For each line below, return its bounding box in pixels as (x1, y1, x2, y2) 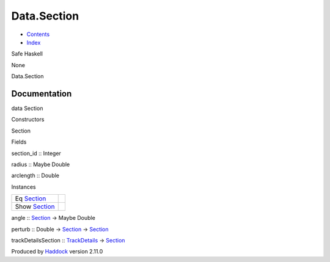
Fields (11, 138, 27, 146)
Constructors (11, 116, 45, 123)
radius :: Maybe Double (11, 161, 70, 168)
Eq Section (15, 194, 46, 203)
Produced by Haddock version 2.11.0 (11, 248, 103, 255)
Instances (11, 183, 36, 191)
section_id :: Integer (11, 150, 61, 157)
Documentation (11, 89, 72, 99)
